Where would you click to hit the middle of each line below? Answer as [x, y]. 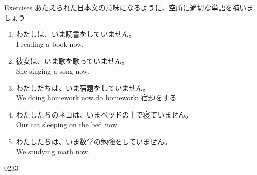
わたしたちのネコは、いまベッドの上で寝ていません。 [104, 114]
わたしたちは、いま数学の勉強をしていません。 [93, 141]
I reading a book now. [50, 44]
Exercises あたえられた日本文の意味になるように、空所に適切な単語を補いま [129, 7]
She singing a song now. [53, 70]
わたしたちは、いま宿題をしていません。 [83, 87]
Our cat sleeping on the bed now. [67, 124]
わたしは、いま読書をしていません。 [76, 34]
